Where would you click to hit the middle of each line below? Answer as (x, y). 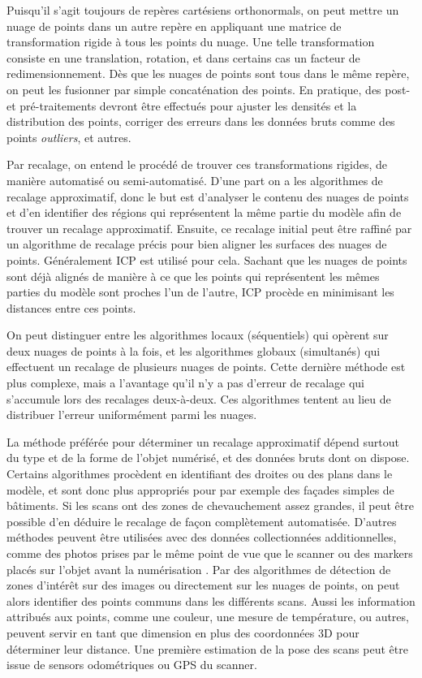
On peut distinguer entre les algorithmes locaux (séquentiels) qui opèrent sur (198, 335)
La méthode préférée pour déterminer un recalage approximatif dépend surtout (203, 441)
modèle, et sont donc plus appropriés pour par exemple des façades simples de (200, 489)
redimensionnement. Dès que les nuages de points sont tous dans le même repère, (208, 73)
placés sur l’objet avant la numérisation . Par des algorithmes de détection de (199, 569)
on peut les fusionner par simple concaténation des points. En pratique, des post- (209, 89)
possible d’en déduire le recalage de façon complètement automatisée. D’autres (202, 521)
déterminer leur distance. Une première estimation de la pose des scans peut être (207, 648)
